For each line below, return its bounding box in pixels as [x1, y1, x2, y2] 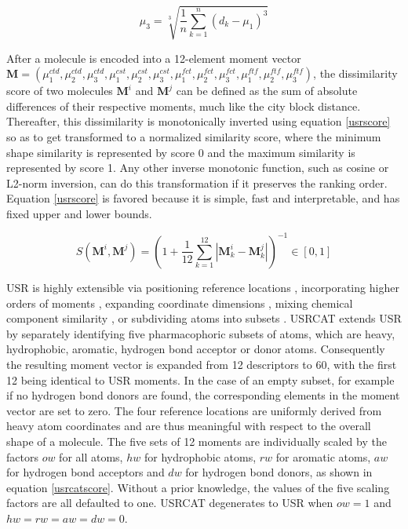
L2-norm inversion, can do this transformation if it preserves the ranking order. [6, 174, 388, 191]
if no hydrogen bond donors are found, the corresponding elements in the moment [6, 387, 400, 403]
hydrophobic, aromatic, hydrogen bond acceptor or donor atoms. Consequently [6, 341, 385, 357]
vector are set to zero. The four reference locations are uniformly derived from [6, 402, 382, 418]
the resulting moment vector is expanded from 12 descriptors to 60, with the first [6, 356, 397, 372]
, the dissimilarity [313, 65, 398, 82]
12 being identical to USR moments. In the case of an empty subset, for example [6, 371, 395, 388]
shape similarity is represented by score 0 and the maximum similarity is [6, 144, 355, 160]
